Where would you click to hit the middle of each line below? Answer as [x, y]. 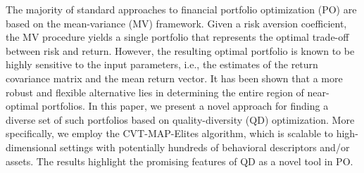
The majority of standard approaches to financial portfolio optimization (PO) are [181, 9]
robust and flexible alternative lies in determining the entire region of [155, 92]
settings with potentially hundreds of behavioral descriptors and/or [205, 147]
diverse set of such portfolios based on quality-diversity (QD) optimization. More [180, 119]
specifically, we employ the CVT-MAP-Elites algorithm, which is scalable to [170, 133]
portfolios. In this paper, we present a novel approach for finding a [185, 106]
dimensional [31, 147]
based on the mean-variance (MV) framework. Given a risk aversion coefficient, [176, 23]
